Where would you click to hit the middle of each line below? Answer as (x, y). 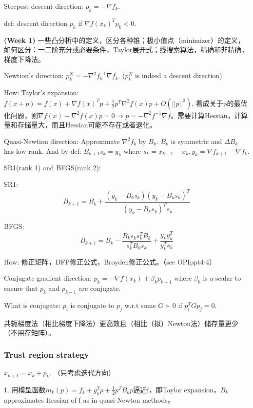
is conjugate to (92, 305)
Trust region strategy (47, 354)
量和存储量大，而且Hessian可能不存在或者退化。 (80, 125)
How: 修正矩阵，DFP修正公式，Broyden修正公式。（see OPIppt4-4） (110, 261)
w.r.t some (140, 305)
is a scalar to (222, 278)
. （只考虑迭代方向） (82, 373)
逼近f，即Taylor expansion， (177, 389)
